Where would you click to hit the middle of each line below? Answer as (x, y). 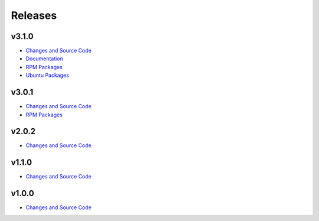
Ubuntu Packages (47, 75)
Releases (34, 15)
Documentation (44, 58)
